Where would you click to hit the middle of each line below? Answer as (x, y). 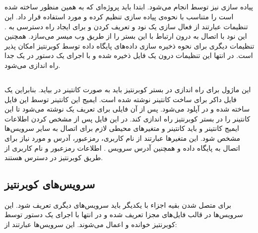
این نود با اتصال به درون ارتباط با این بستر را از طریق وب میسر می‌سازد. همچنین (126, 36)
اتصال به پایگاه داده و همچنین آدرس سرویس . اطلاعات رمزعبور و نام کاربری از (122, 147)
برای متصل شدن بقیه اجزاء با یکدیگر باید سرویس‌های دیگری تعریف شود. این (118, 204)
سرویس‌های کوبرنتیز (50, 184)
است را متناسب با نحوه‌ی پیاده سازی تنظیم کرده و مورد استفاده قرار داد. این (119, 16)
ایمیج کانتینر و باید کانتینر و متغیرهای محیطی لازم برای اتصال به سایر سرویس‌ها (122, 128)
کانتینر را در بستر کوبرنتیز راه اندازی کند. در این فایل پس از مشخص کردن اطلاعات (128, 118)
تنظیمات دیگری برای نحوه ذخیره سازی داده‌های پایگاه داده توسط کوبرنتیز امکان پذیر (129, 45)
